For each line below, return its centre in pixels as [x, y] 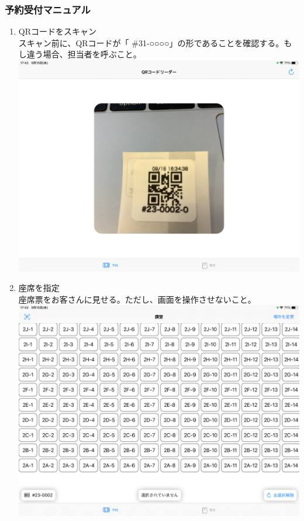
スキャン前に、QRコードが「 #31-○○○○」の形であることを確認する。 [151, 42]
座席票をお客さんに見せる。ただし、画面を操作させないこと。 [137, 299]
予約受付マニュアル [48, 9]
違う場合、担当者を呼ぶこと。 [84, 54]
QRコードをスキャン [57, 31]
